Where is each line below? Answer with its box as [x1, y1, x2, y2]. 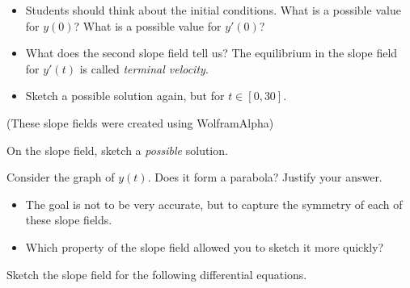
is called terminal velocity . [79, 60, 209, 77]
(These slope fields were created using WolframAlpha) [6, 114, 274, 131]
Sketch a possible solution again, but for [25, 87, 225, 104]
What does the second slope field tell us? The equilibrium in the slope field [25, 44, 398, 61]
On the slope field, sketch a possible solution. [6, 141, 228, 158]
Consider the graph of [6, 169, 115, 186]
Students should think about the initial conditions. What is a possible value [25, 2, 401, 18]
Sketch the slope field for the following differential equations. [6, 265, 307, 282]
